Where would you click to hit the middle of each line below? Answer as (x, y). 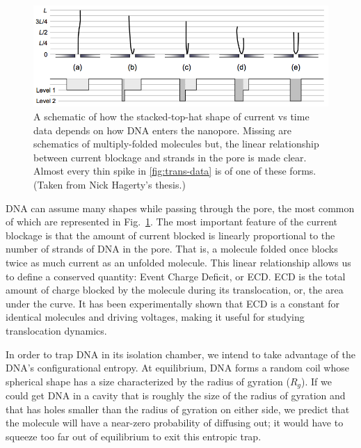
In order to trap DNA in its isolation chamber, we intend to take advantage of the (180, 354)
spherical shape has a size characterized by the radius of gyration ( (148, 381)
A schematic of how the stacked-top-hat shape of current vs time (171, 117)
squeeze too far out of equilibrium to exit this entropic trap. (134, 436)
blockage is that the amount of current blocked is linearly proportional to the (170, 235)
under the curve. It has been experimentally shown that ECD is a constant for (173, 303)
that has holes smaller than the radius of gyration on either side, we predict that (178, 409)
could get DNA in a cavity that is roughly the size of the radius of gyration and (176, 395)
